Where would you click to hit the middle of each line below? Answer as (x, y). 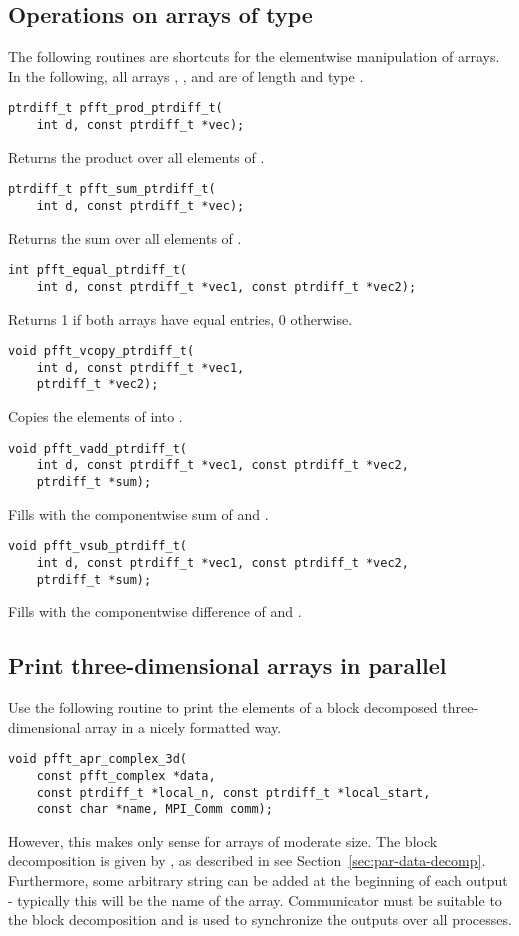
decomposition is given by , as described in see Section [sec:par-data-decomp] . (247, 860)
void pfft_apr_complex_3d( (97, 759)
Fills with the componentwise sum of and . (138, 513)
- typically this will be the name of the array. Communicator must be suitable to (255, 899)
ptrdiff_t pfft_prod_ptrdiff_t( (115, 108)
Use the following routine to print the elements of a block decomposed (223, 707)
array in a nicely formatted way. (183, 726)
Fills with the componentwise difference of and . (155, 611)
